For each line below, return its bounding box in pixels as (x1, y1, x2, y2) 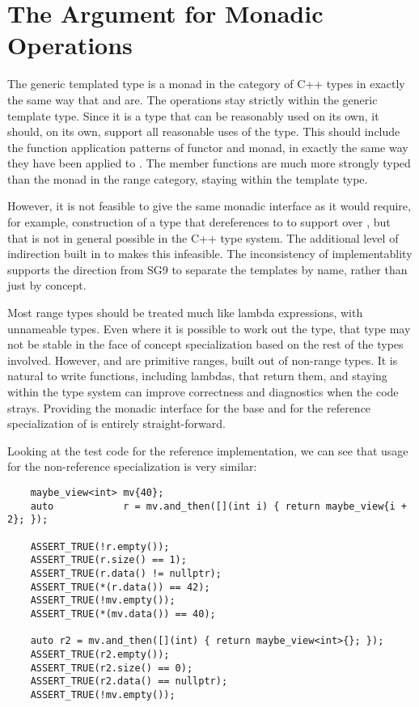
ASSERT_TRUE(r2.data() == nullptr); (30, 675, 228, 688)
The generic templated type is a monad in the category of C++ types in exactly (7, 75, 405, 92)
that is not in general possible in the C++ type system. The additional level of (7, 229, 399, 246)
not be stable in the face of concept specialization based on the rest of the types (7, 336, 404, 353)
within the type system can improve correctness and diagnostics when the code (7, 383, 399, 400)
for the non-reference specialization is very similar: (7, 458, 257, 475)
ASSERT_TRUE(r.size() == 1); (30, 554, 187, 566)
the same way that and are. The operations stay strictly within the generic (7, 91, 378, 108)
